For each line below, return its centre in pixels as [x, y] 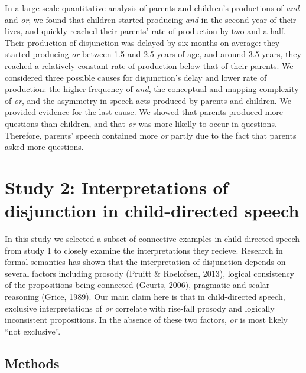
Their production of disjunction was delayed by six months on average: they [142, 42]
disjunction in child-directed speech [152, 210]
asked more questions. [44, 147]
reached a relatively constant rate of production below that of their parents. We [149, 65]
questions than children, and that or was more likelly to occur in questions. [141, 123]
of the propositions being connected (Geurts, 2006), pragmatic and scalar [137, 285]
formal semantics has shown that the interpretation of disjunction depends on [145, 262]
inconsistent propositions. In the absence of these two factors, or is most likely [146, 320]
